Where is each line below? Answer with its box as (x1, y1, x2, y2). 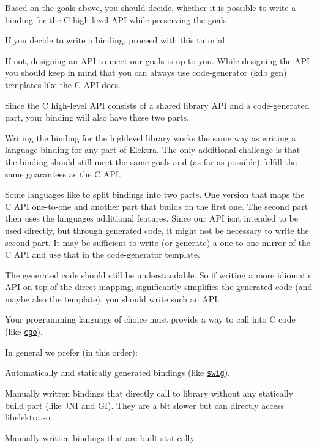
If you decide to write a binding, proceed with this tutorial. (5, 34, 228, 47)
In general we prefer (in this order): (5, 345, 138, 358)
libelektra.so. (5, 411, 53, 424)
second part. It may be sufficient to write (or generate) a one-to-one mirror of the (5, 236, 310, 248)
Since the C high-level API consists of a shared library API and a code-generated (5, 99, 310, 111)
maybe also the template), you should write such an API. (5, 292, 220, 305)
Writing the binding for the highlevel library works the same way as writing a (5, 131, 296, 144)
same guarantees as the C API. (5, 167, 121, 180)
